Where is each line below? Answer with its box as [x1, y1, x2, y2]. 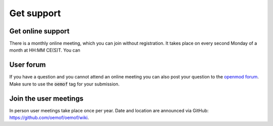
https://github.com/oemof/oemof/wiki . [9, 114, 89, 121]
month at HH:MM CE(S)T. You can [9, 47, 80, 53]
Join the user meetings [9, 94, 83, 103]
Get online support [9, 27, 70, 35]
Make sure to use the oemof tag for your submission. [9, 81, 120, 87]
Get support [9, 8, 61, 19]
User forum [9, 61, 46, 69]
